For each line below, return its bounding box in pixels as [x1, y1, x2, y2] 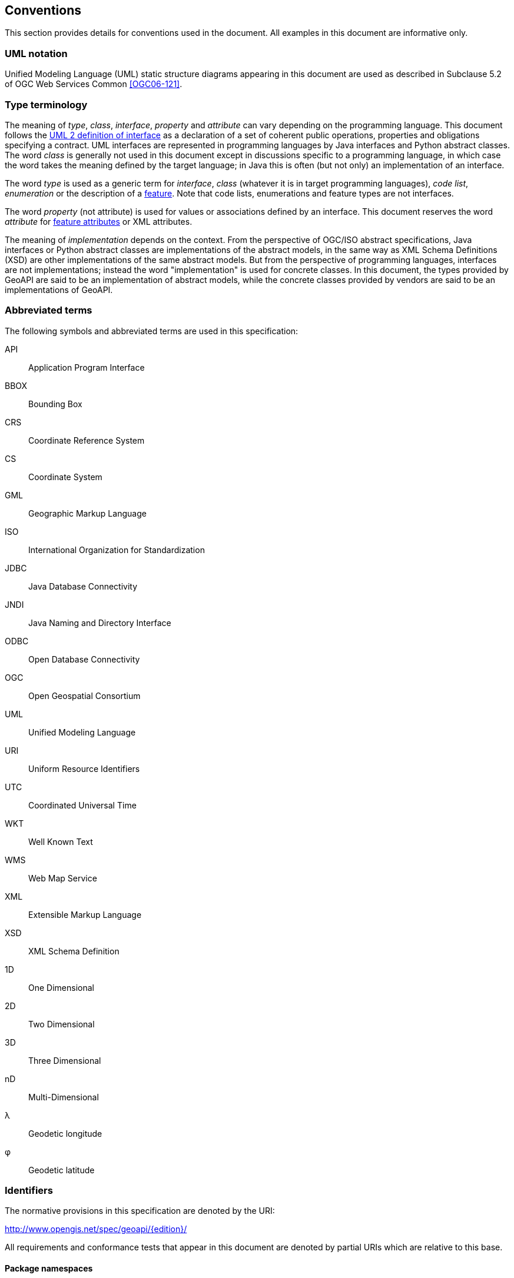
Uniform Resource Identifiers [28, 763, 140, 774]
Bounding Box [28, 398, 82, 409]
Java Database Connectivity [28, 581, 138, 591]
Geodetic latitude [28, 1164, 95, 1175]
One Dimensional [28, 982, 94, 993]
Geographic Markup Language [28, 508, 147, 518]
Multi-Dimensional [28, 1091, 99, 1102]
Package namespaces [5, 1263, 93, 1274]
